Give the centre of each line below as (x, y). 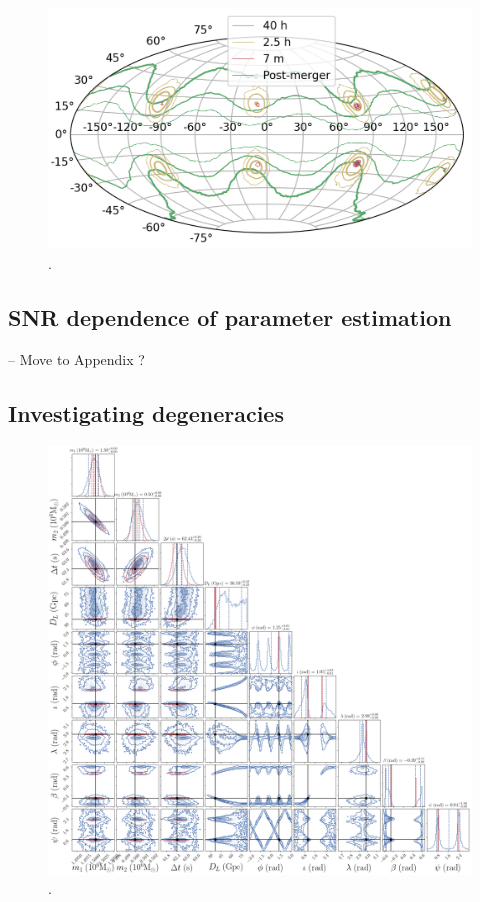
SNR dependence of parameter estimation (230, 316)
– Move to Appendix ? (76, 358)
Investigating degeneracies (146, 412)
